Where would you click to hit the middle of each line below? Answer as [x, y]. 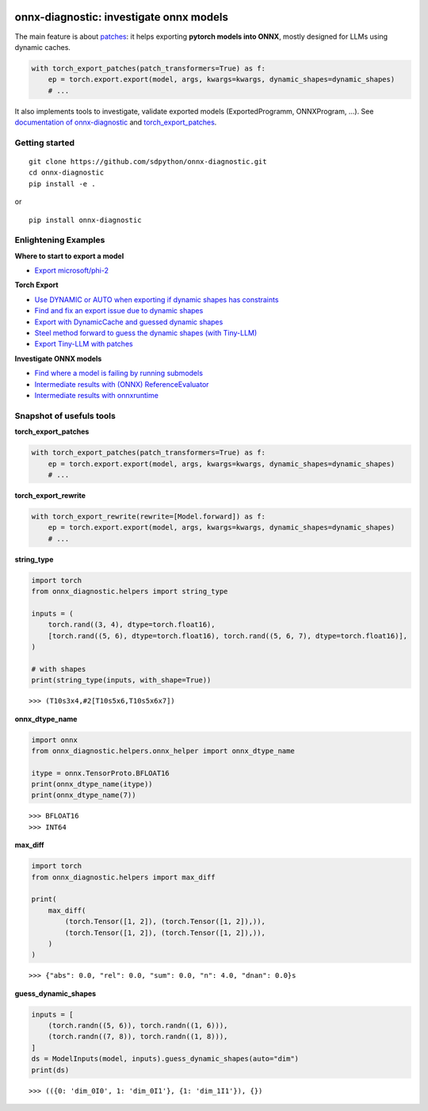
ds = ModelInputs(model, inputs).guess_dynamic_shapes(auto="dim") [165, 1059]
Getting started [45, 143]
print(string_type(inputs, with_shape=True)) [121, 680]
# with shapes [59, 669]
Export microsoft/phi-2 [71, 270]
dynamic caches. [43, 47]
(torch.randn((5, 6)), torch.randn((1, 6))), [138, 1026]
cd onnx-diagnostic [67, 173]
